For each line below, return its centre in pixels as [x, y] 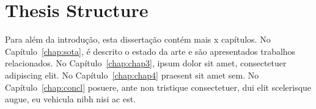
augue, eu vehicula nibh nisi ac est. [71, 99]
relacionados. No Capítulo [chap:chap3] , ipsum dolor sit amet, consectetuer [146, 63]
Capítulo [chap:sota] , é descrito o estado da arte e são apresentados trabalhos [150, 51]
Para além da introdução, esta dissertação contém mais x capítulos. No [138, 39]
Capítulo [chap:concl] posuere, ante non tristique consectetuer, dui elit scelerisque [158, 87]
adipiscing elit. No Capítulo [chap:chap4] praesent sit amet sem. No [132, 75]
